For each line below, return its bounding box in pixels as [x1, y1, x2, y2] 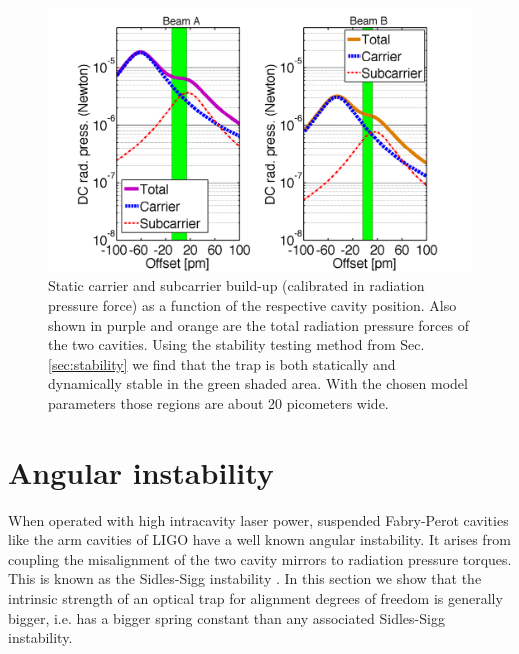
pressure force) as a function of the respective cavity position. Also [48, 294, 457, 315]
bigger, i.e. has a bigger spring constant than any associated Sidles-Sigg [8, 607, 445, 628]
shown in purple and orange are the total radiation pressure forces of [48, 314, 469, 335]
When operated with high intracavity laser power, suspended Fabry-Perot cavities [8, 509, 509, 530]
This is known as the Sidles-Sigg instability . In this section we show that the [8, 568, 482, 589]
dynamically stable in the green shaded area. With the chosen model [48, 373, 468, 394]
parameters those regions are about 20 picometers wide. [48, 392, 389, 413]
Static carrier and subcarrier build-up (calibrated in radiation [48, 275, 425, 296]
